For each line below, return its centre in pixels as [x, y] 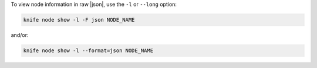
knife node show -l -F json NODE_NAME [79, 20]
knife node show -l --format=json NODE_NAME [88, 50]
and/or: [20, 35]
